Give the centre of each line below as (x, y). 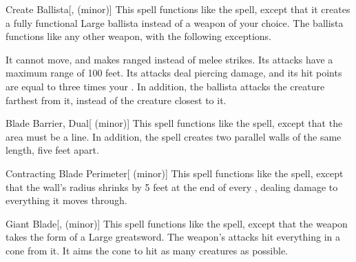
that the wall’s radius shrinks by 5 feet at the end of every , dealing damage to (172, 187)
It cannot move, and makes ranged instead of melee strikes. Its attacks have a (169, 59)
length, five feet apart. (52, 150)
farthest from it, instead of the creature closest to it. (116, 100)
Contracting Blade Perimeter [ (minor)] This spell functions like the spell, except (175, 173)
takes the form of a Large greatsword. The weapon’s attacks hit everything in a (173, 237)
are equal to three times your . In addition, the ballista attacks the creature (165, 86)
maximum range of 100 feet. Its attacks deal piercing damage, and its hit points (174, 73)
